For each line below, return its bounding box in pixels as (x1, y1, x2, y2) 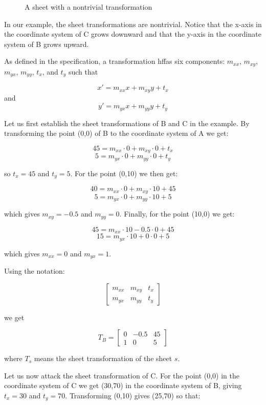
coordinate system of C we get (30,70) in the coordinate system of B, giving (4, 380, 242, 391)
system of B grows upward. (4, 38, 89, 49)
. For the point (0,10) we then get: (70, 168, 178, 178)
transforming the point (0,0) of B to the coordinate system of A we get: (4, 128, 229, 138)
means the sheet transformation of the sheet (34, 353, 172, 364)
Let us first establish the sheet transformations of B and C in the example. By (4, 117, 250, 128)
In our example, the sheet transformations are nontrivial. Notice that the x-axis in (4, 18, 262, 29)
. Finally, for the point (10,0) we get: (119, 208, 235, 219)
